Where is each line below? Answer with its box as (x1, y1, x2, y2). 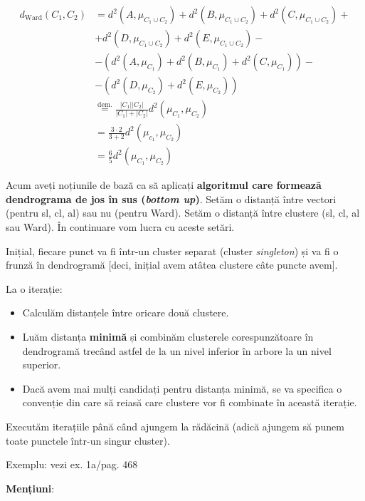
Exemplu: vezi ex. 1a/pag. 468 (6, 457, 138, 472)
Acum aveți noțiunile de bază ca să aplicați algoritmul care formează (6, 177, 322, 192)
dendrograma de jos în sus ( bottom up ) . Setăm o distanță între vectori (6, 191, 337, 206)
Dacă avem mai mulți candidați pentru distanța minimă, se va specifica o (22, 381, 342, 396)
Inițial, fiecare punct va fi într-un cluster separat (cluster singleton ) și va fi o (6, 243, 339, 258)
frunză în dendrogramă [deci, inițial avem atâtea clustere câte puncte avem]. (6, 257, 338, 272)
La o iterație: (6, 281, 63, 296)
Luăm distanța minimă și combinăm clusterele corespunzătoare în (22, 329, 314, 344)
